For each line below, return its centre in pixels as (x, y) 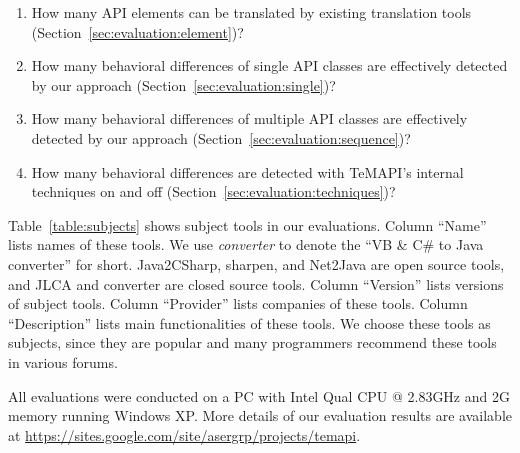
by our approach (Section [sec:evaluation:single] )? (183, 84)
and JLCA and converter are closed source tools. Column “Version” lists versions (256, 283)
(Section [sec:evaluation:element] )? (137, 31)
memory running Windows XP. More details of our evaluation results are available (260, 415)
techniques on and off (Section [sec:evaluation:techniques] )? (213, 191)
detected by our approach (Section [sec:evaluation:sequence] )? (221, 137)
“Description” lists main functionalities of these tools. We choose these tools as (249, 322)
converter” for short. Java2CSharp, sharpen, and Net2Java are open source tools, (256, 263)
